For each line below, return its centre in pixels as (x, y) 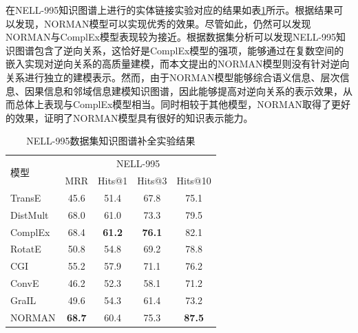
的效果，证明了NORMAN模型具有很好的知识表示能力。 (129, 117)
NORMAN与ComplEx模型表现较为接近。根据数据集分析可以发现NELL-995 (171, 37)
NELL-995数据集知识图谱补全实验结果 (111, 141)
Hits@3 (152, 181)
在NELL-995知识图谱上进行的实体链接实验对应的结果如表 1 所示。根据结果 (170, 10)
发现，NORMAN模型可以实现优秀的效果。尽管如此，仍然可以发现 (163, 23)
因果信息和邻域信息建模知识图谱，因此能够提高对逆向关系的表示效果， (183, 90)
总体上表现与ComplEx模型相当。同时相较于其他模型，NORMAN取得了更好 (182, 104)
